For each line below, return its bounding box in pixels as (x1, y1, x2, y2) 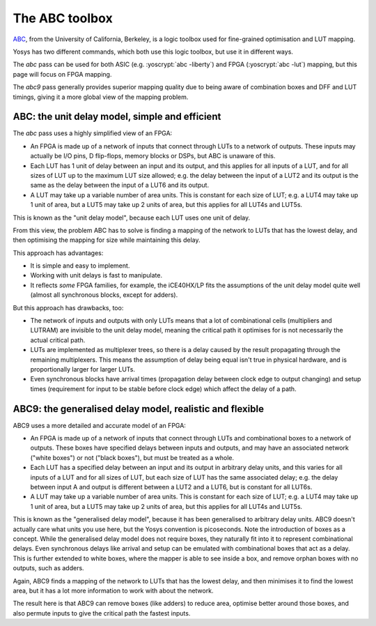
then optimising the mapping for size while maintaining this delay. (13, 236, 201, 244)
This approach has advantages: (13, 248, 104, 257)
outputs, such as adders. (13, 564, 84, 572)
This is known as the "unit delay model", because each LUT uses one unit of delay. (13, 213, 251, 222)
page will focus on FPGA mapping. (13, 70, 112, 78)
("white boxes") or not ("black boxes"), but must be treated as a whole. (30, 453, 235, 461)
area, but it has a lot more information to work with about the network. (13, 586, 214, 595)
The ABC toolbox (13, 10, 113, 26)
